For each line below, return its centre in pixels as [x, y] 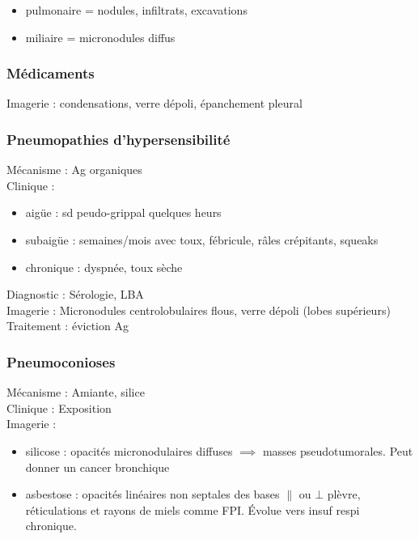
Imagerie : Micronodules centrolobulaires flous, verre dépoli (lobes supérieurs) [199, 310]
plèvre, [344, 494]
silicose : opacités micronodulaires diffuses [129, 450]
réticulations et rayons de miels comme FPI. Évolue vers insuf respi [193, 509]
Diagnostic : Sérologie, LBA [75, 294]
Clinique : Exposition [59, 407]
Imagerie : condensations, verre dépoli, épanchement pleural [154, 103]
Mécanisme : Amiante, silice [76, 392]
